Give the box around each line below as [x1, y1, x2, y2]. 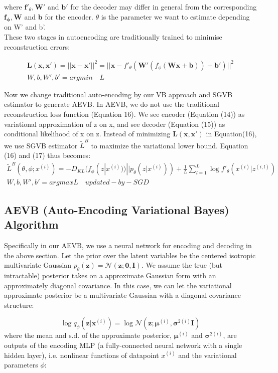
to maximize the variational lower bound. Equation [91, 140, 248, 150]
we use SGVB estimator [4, 140, 78, 150]
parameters [4, 359, 38, 370]
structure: [4, 299, 34, 310]
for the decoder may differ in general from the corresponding [70, 2, 257, 12]
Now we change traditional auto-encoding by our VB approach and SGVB [4, 89, 232, 99]
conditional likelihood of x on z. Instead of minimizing [4, 128, 171, 139]
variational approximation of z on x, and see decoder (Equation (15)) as [4, 118, 225, 129]
